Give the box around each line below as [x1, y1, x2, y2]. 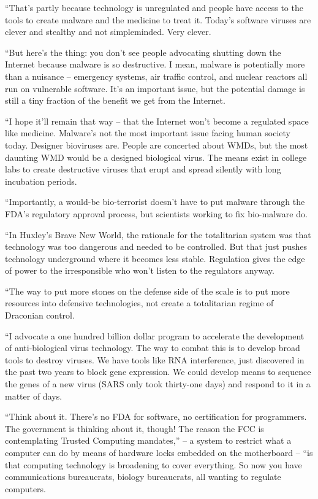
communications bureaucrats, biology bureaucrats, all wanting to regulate [5, 470, 281, 483]
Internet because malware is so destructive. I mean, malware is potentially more [5, 58, 305, 71]
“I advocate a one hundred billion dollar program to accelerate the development [5, 329, 305, 342]
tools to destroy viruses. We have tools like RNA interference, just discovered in [5, 353, 305, 366]
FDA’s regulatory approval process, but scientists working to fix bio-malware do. [5, 207, 308, 220]
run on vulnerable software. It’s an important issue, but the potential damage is [5, 82, 305, 95]
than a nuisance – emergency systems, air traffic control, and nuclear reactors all [5, 69, 308, 82]
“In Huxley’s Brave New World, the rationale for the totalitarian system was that [5, 228, 311, 241]
